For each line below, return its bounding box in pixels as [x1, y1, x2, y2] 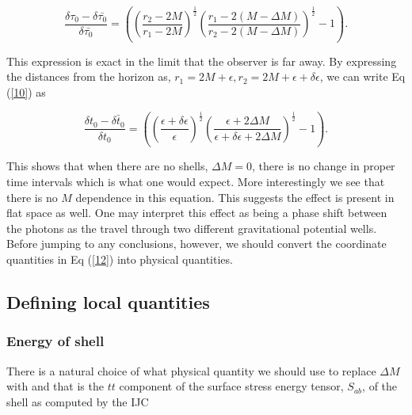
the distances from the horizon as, [6, 68, 171, 85]
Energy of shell [6, 331, 105, 351]
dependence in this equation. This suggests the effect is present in [75, 188, 395, 205]
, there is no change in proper [251, 158, 395, 174]
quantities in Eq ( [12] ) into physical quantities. [6, 250, 233, 267]
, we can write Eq [319, 68, 406, 85]
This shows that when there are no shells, [6, 158, 208, 174]
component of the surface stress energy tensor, [119, 378, 344, 394]
